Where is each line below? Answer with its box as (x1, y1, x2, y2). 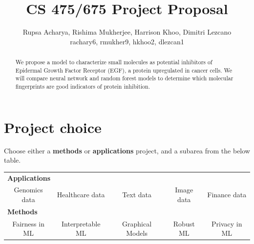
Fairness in (12, 218, 44, 228)
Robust (173, 218, 195, 228)
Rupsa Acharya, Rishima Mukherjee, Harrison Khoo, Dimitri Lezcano (22, 27, 232, 37)
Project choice (4, 117, 102, 137)
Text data (122, 189, 152, 200)
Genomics (14, 185, 43, 195)
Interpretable (61, 218, 101, 228)
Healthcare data (57, 189, 105, 200)
